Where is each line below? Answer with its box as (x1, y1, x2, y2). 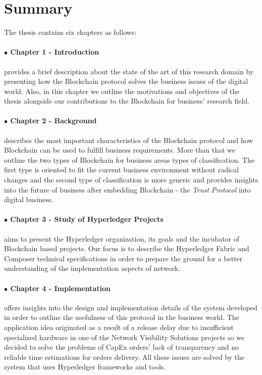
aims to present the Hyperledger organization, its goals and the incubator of (4, 233, 240, 244)
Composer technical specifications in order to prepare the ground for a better (4, 253, 243, 263)
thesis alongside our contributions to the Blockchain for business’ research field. (4, 96, 249, 106)
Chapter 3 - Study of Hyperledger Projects (10, 214, 164, 224)
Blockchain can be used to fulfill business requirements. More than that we (4, 145, 236, 155)
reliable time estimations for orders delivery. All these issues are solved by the (4, 351, 245, 362)
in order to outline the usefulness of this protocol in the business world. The (4, 312, 239, 322)
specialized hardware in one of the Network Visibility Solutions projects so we (4, 332, 245, 342)
